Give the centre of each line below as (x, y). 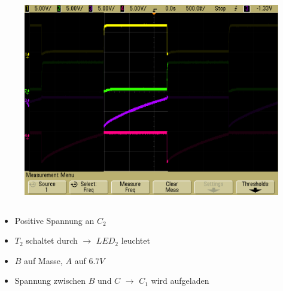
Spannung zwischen (50, 281)
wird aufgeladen (180, 281)
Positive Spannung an (54, 220)
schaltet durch (52, 240)
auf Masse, (43, 260)
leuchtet (136, 240)
